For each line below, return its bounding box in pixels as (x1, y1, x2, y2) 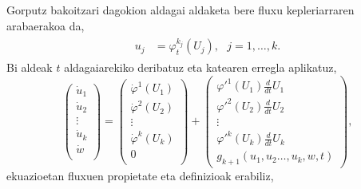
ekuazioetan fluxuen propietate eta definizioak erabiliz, (6, 167, 274, 183)
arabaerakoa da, (6, 17, 85, 33)
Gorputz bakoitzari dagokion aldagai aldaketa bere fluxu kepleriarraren (6, 2, 355, 18)
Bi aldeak (6, 59, 53, 76)
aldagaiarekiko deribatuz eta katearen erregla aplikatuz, (64, 59, 337, 76)
